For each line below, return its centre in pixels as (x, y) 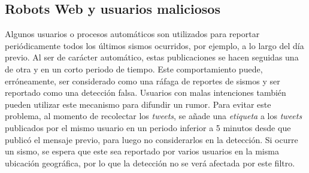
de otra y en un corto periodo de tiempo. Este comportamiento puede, (134, 69)
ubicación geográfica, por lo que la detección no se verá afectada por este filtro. (150, 163)
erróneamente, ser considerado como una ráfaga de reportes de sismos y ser (143, 81)
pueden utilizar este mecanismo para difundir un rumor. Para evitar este (138, 104)
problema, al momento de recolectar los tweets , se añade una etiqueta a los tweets (154, 116)
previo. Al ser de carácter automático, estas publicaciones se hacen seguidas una (152, 57)
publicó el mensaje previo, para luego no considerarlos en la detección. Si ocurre (152, 139)
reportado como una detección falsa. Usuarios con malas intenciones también (146, 92)
